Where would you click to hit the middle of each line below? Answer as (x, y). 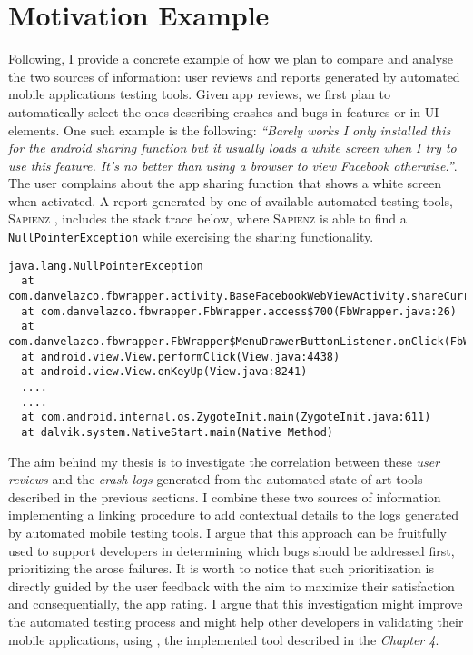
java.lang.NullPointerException (106, 266)
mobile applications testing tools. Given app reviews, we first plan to (199, 94)
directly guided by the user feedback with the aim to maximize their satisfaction (232, 586)
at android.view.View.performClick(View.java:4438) (181, 357)
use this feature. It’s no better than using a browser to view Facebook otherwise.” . (233, 165)
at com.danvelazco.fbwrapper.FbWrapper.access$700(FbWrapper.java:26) (239, 311)
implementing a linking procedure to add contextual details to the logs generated (234, 515)
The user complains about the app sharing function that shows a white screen (225, 183)
